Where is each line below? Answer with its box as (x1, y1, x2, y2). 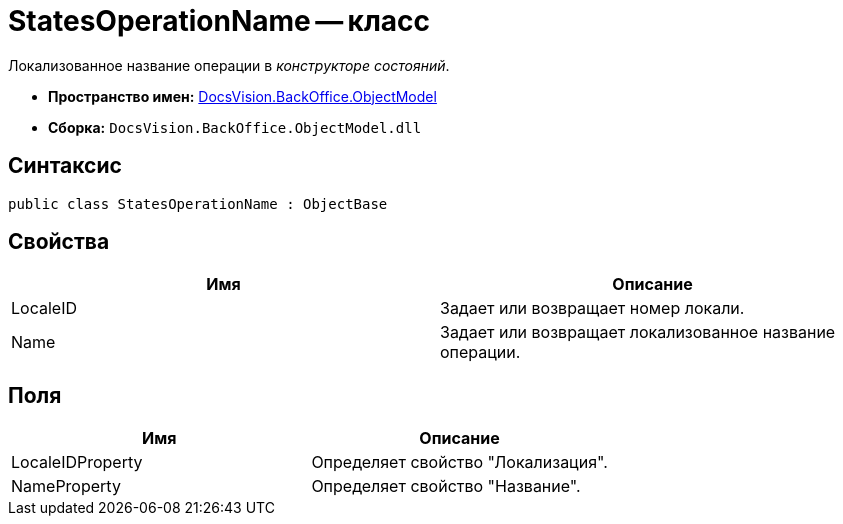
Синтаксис (8, 153, 122, 179)
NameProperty (11, 476, 121, 497)
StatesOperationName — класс (8, 4, 431, 38)
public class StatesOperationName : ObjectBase (8, 195, 388, 212)
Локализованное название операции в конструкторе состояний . (8, 56, 450, 74)
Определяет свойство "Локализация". (311, 452, 608, 473)
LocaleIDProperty (11, 452, 143, 473)
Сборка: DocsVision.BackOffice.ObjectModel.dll (48, 118, 422, 136)
